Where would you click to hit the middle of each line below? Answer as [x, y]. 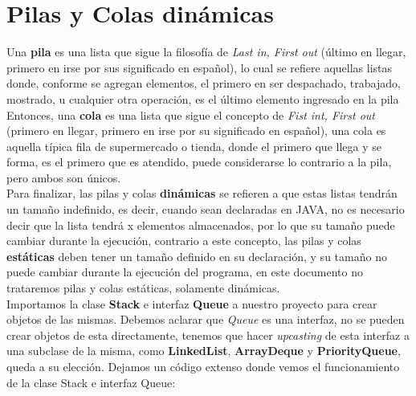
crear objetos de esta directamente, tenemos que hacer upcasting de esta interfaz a [208, 335]
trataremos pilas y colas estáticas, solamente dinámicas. [143, 288]
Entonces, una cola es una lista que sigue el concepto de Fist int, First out [191, 114]
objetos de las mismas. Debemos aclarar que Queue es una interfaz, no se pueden [206, 319]
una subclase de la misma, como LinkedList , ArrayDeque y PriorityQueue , [204, 351]
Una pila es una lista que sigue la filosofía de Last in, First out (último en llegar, [206, 52]
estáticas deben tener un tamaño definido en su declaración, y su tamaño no [197, 256]
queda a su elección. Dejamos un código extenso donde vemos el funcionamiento [203, 366]
